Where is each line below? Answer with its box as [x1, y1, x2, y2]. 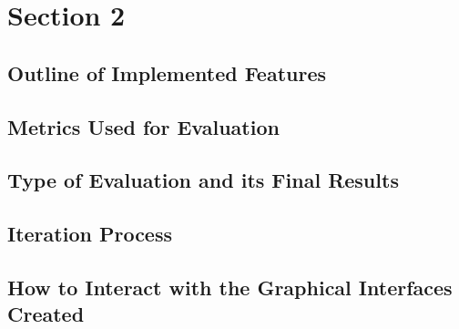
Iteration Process [7, 220, 172, 248]
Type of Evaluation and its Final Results [7, 166, 399, 194]
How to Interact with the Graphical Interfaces [7, 272, 453, 301]
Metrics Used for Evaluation [7, 112, 280, 140]
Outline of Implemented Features [7, 58, 327, 87]
